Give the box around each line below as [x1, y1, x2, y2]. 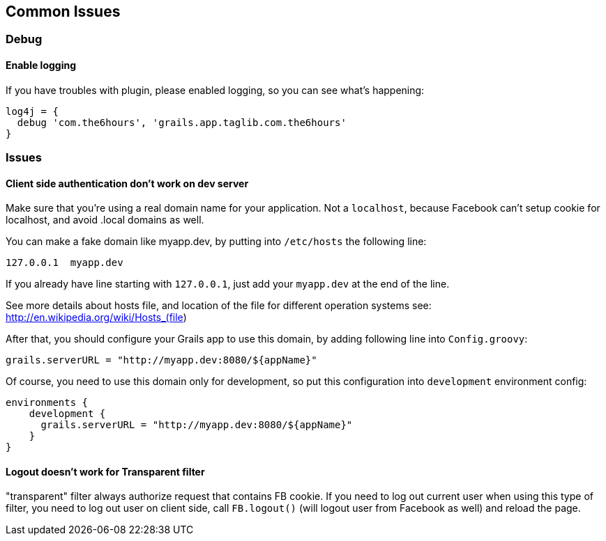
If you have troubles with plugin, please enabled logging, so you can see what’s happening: [6, 84, 425, 96]
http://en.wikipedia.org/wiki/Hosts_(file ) [6, 311, 187, 324]
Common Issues [6, 3, 121, 20]
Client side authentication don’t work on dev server [6, 177, 249, 189]
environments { [6, 397, 89, 409]
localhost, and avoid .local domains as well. [6, 214, 204, 226]
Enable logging [6, 59, 77, 72]
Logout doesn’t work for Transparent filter [6, 465, 205, 478]
